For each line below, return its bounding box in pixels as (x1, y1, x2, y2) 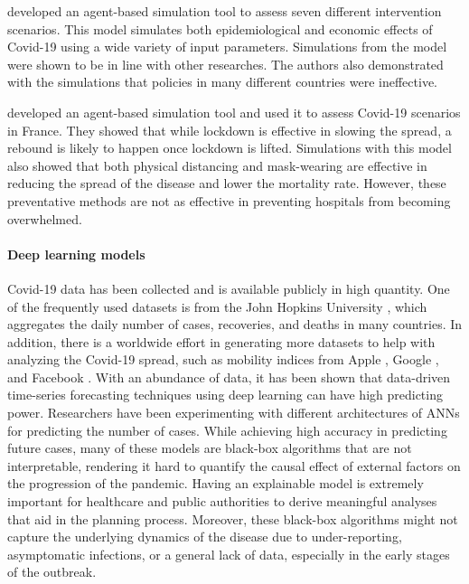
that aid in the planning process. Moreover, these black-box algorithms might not (7, 509, 458, 528)
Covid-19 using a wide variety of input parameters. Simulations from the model (7, 37, 447, 56)
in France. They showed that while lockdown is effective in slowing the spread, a (7, 120, 452, 139)
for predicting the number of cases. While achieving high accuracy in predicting (7, 420, 447, 439)
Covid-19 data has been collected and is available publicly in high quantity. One (7, 278, 450, 297)
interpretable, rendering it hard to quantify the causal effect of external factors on (7, 456, 461, 475)
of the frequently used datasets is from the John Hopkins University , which (7, 297, 427, 316)
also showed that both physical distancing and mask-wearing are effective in (7, 155, 427, 174)
